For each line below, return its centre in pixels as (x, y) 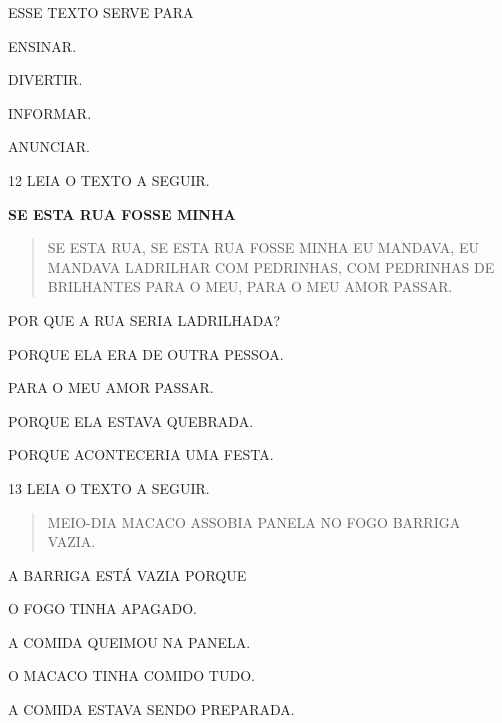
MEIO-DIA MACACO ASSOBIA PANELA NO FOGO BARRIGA (254, 521)
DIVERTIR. (45, 79)
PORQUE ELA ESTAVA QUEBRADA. (131, 420)
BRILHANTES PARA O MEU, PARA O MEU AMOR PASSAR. (250, 286)
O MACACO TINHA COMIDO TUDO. (131, 675)
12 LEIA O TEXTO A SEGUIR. (109, 179)
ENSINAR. (42, 45)
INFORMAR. (50, 112)
